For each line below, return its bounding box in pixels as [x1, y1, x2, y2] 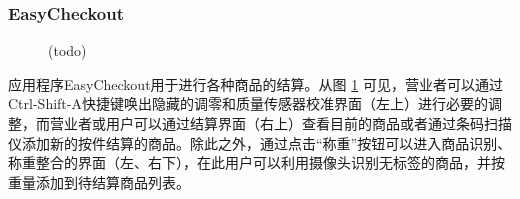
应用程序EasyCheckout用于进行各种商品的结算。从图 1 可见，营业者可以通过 [8, 73, 503, 94]
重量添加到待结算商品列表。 [8, 171, 190, 192]
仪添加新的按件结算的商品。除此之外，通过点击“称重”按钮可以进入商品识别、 [8, 132, 512, 153]
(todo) [48, 40, 87, 61]
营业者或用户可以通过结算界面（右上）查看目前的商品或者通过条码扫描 [49, 113, 512, 133]
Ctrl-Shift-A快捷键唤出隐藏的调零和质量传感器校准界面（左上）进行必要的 [8, 93, 488, 114]
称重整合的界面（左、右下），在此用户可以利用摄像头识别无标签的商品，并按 [8, 152, 505, 173]
